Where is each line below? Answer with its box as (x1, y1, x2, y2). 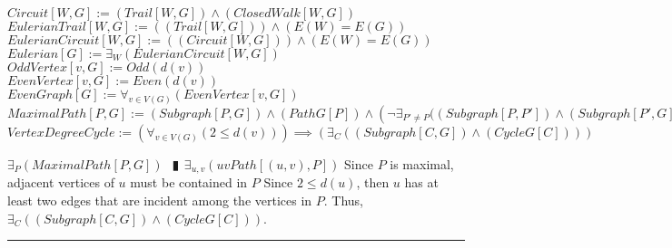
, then (356, 173, 390, 192)
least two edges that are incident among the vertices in (7, 190, 312, 209)
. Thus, (323, 190, 364, 209)
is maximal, (390, 154, 454, 173)
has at (404, 173, 439, 192)
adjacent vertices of (7, 173, 114, 192)
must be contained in (130, 173, 248, 192)
